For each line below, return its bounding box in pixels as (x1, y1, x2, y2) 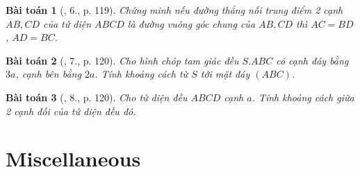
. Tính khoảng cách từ (95, 67, 188, 81)
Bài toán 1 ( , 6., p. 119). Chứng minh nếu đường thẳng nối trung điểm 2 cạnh (6, 3, 343, 17)
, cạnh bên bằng (15, 67, 81, 81)
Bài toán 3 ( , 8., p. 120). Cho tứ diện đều (6, 89, 188, 104)
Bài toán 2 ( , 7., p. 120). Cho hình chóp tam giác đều (6, 53, 239, 67)
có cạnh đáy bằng (276, 53, 349, 67)
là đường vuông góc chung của (127, 16, 256, 31)
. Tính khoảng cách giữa (252, 89, 354, 104)
